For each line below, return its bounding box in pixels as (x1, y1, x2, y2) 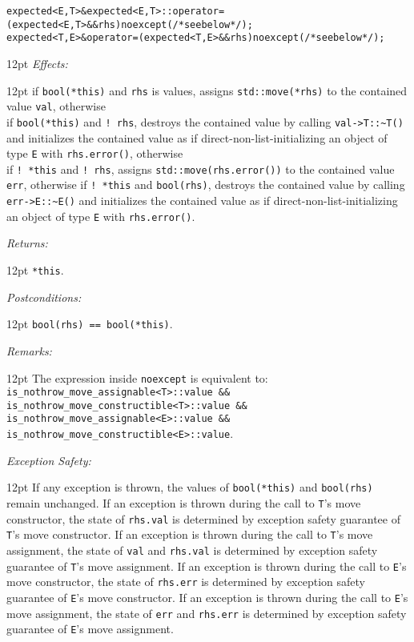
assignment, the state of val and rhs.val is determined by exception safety (6, 542, 378, 558)
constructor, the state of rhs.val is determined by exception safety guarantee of (6, 510, 400, 527)
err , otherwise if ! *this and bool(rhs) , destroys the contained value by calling (6, 176, 405, 193)
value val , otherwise (6, 98, 106, 114)
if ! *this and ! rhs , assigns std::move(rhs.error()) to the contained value (6, 160, 395, 177)
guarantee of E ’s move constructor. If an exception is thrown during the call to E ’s (6, 588, 408, 605)
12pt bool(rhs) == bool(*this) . (6, 315, 173, 332)
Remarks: (6, 342, 52, 359)
